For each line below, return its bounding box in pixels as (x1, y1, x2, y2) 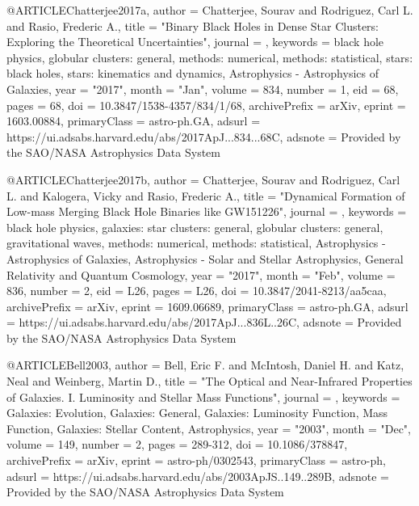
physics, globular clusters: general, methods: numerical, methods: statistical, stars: (6, 48, 413, 65)
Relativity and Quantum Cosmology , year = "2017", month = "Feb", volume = (6, 266, 396, 283)
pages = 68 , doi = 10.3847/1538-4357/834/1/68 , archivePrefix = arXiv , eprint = (6, 96, 406, 113)
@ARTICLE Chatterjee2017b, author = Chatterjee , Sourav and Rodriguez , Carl (6, 171, 400, 188)
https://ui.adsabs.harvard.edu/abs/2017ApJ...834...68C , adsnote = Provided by (6, 128, 401, 145)
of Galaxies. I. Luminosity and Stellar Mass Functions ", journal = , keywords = (6, 388, 400, 405)
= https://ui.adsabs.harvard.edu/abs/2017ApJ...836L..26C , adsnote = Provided (6, 314, 402, 331)
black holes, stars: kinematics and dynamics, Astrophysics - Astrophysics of (6, 65, 379, 82)
